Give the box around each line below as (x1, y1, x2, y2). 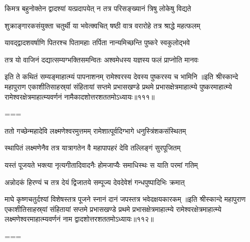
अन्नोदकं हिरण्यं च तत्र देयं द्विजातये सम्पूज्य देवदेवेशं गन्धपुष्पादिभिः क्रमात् (5, 176, 185, 187)
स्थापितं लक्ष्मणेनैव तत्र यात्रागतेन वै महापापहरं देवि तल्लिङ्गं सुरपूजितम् (5, 142, 181, 153)
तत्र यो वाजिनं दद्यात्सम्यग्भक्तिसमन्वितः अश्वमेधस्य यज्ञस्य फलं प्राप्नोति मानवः (5, 54, 199, 65)
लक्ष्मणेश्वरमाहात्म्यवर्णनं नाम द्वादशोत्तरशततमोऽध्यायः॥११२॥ (5, 214, 154, 224)
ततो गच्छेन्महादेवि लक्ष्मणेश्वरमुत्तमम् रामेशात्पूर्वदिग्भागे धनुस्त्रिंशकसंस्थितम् (5, 125, 186, 136)
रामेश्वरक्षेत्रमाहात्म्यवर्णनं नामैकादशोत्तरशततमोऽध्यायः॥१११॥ (5, 91, 155, 102)
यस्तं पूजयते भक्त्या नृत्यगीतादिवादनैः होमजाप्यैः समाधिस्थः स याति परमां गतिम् (5, 159, 198, 170)
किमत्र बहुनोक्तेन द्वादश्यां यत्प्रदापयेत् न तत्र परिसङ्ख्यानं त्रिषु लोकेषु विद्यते (5, 3, 191, 13)
